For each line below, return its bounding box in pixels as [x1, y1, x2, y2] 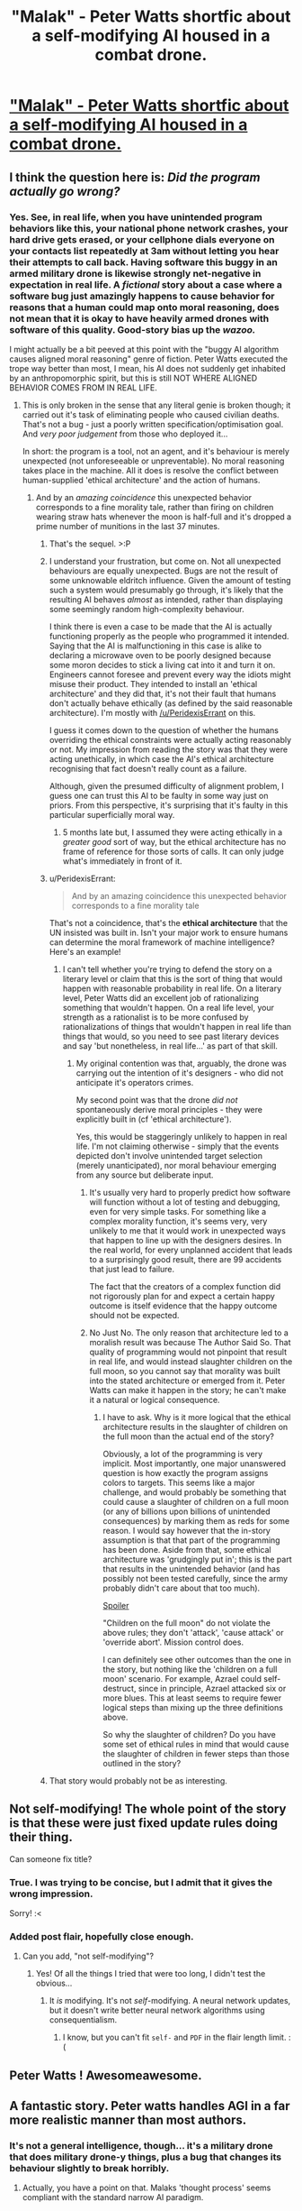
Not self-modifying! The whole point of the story [9, 1802, 287, 1817]
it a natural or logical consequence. [89, 1394, 220, 1405]
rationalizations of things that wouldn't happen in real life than [62, 1021, 292, 1032]
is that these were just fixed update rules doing [9, 1815, 279, 1831]
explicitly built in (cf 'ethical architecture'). [75, 1114, 232, 1124]
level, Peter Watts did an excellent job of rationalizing [62, 992, 259, 1003]
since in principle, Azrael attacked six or [138, 1683, 287, 1693]
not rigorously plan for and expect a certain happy [89, 1290, 276, 1301]
